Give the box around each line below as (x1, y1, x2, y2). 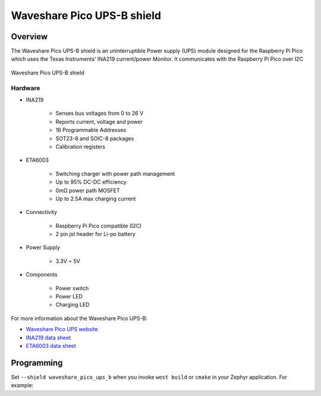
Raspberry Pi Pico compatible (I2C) (55, 222, 142, 229)
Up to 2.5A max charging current (55, 195, 136, 202)
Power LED (55, 293, 83, 300)
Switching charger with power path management (55, 170, 175, 177)
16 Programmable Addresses (55, 127, 127, 134)
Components (26, 271, 58, 278)
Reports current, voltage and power (55, 118, 143, 125)
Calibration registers (55, 143, 105, 150)
